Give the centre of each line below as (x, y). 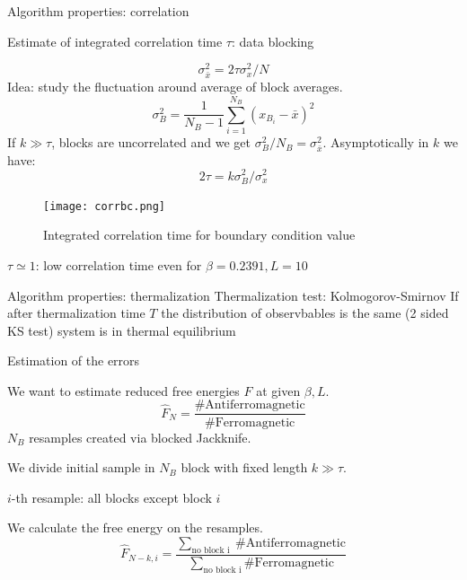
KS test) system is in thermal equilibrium (122, 330)
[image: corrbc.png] (105, 206)
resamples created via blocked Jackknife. (140, 437)
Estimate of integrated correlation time (115, 41)
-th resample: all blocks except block (111, 497)
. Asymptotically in (376, 142)
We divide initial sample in (81, 467)
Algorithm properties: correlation (98, 11)
